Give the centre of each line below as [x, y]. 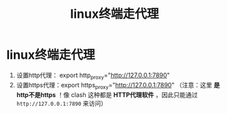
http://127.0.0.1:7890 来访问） [62, 103]
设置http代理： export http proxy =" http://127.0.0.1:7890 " [93, 76]
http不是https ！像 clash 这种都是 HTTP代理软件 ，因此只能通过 [107, 95]
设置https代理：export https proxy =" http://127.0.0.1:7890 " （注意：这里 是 [118, 86]
